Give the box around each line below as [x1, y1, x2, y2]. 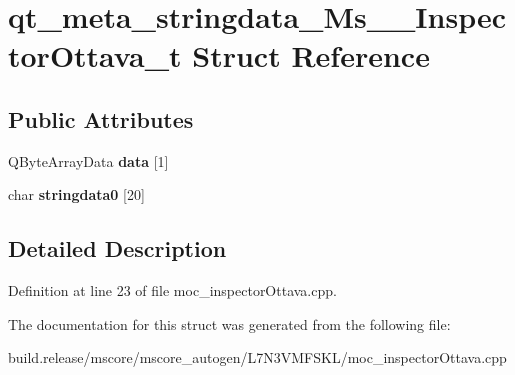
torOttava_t [8, 35, 182, 76]
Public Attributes [8, 103, 194, 134]
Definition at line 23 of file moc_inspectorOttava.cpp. [8, 280, 337, 301]
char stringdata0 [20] [8, 184, 145, 205]
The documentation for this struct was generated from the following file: [8, 313, 451, 334]
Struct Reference [192, 35, 430, 76]
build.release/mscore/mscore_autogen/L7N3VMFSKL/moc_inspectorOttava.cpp [8, 347, 507, 368]
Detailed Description [8, 233, 227, 264]
